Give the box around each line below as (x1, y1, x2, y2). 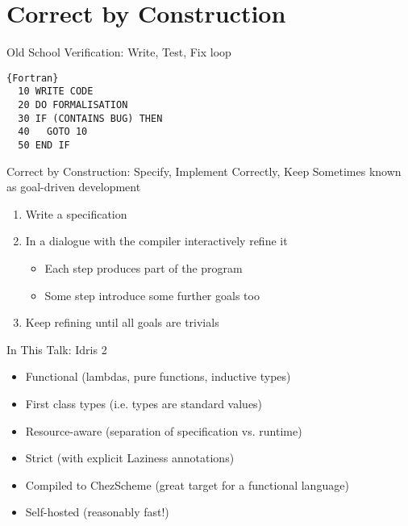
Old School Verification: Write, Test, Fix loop (6, 44, 231, 61)
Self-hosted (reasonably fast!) (25, 503, 169, 520)
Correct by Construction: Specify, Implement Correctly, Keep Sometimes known (6, 162, 402, 179)
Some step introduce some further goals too (44, 286, 260, 303)
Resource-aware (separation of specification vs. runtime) (25, 422, 302, 439)
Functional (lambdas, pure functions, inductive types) (25, 368, 291, 385)
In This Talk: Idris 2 (6, 340, 107, 357)
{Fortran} (6, 72, 59, 84)
